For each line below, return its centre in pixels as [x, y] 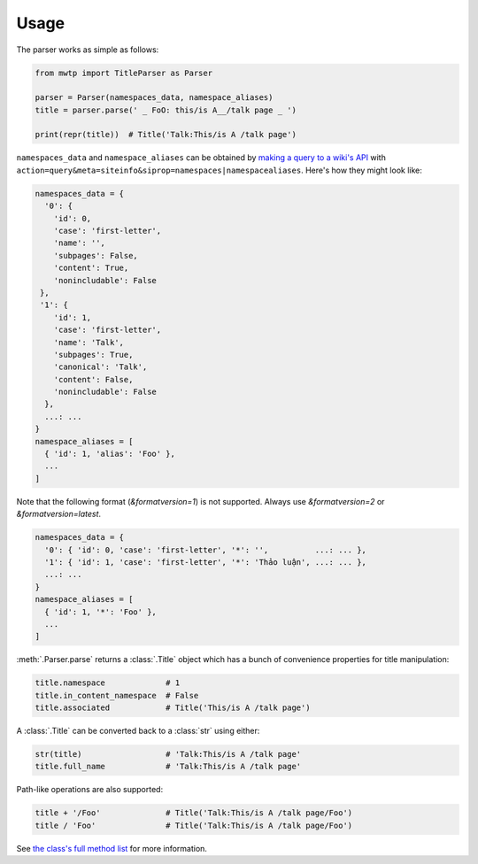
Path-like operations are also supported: [90, 790]
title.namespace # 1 [108, 683]
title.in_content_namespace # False [117, 695]
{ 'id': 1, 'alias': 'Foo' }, [110, 454]
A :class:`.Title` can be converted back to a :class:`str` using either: [138, 731]
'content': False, [93, 379]
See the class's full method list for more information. [112, 848]
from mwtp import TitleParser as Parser [123, 73]
